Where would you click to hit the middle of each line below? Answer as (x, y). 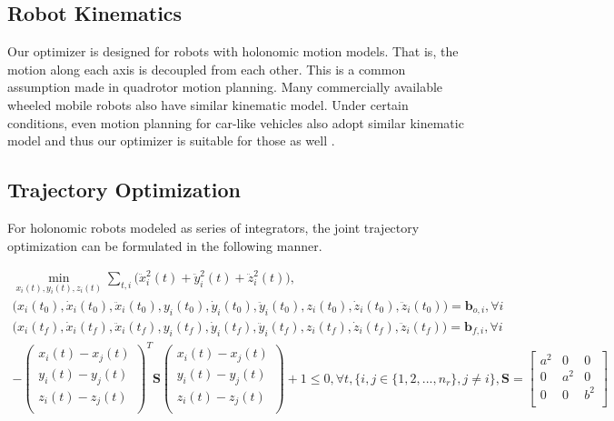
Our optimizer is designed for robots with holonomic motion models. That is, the (233, 51)
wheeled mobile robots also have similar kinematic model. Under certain (208, 104)
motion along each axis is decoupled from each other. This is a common (207, 69)
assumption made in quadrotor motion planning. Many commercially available (225, 87)
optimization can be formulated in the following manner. (165, 245)
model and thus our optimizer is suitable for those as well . (171, 140)
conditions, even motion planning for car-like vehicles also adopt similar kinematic (236, 122)
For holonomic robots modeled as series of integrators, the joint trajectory (213, 227)
